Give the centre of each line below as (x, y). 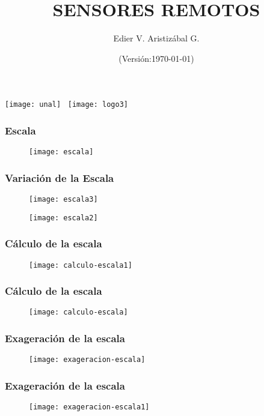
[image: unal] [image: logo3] (66, 105)
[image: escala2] (63, 218)
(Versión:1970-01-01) (156, 58)
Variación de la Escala (60, 177)
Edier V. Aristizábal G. (156, 38)
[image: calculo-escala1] (81, 265)
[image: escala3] (63, 200)
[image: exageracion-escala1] (89, 407)
